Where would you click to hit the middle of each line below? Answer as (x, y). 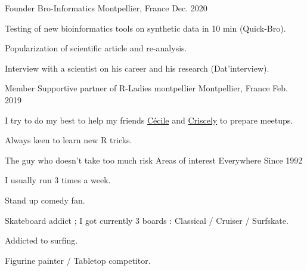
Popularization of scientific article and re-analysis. (96, 48)
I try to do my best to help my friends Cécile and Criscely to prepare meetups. (149, 120)
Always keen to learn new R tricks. (69, 140)
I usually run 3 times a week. (58, 180)
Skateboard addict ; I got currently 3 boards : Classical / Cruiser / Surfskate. (147, 220)
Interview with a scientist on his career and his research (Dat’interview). (137, 68)
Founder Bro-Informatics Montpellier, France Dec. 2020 (106, 8)
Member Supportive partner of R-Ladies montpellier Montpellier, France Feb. (146, 88)
